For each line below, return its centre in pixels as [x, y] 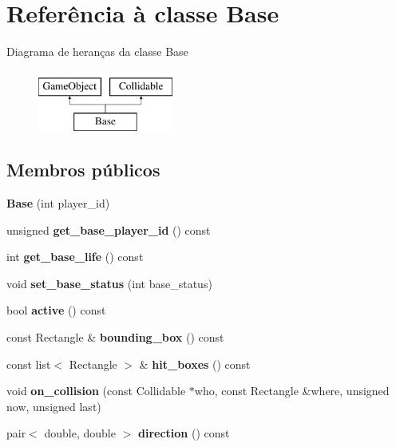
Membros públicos [83, 170]
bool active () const [56, 310]
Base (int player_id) [58, 203]
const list [29, 364]
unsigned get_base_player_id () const [109, 229]
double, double [80, 433]
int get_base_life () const [75, 257]
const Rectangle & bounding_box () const [115, 337]
